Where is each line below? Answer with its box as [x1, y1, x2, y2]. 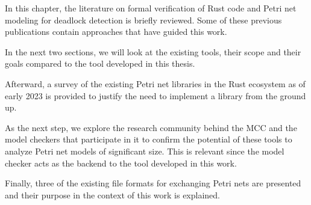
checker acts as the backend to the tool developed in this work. [5, 156, 237, 169]
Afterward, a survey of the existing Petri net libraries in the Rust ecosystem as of [5, 77, 306, 90]
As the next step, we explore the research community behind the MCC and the [5, 121, 297, 133]
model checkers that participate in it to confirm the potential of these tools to [5, 133, 292, 145]
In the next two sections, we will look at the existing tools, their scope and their [5, 45, 301, 58]
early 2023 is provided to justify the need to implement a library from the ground [5, 89, 306, 102]
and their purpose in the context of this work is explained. [5, 188, 220, 201]
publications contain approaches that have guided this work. [5, 25, 227, 38]
